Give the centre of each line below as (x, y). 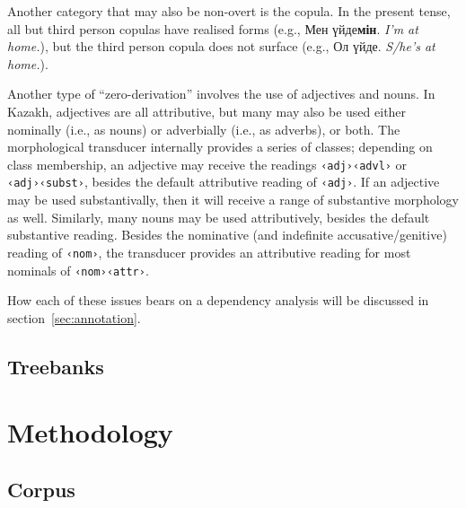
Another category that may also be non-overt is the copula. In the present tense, (229, 11)
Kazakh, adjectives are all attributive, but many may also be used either (207, 111)
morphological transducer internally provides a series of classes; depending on (220, 147)
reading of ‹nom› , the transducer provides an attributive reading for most (209, 252)
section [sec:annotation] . (74, 317)
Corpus (41, 489)
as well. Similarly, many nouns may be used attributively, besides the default (219, 217)
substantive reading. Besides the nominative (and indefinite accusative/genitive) (227, 235)
